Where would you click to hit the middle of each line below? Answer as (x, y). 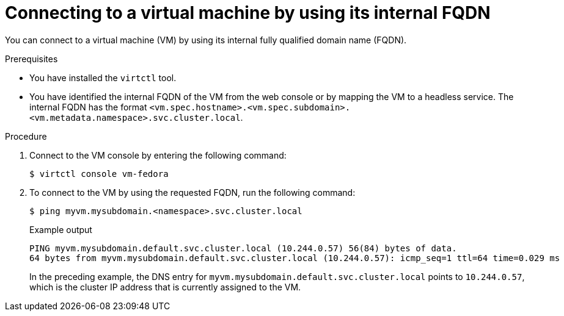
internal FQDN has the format (88, 107)
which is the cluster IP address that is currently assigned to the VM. (165, 287)
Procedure (26, 136)
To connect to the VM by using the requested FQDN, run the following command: (192, 192)
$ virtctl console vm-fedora (99, 174)
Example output (61, 229)
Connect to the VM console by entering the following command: (158, 155)
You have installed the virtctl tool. (103, 77)
